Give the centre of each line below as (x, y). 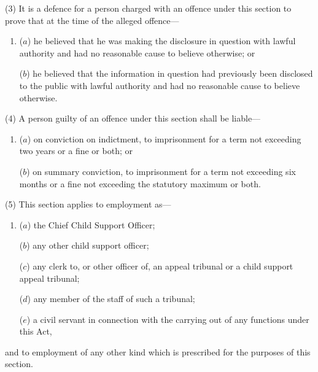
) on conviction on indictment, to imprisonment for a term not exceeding (164, 138)
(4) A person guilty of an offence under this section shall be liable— (133, 118)
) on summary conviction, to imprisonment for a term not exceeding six (161, 171)
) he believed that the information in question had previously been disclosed (170, 73)
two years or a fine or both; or (76, 151)
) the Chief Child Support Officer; (91, 224)
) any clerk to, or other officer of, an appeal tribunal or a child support (160, 265)
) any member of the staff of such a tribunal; (111, 299)
